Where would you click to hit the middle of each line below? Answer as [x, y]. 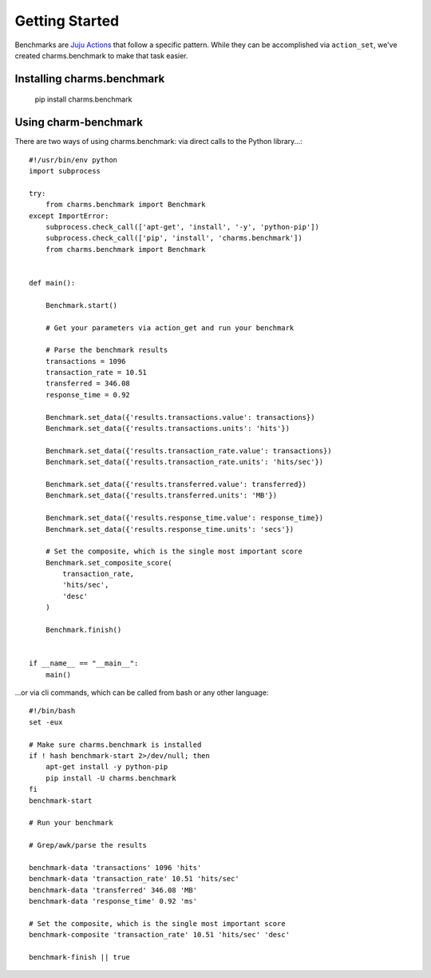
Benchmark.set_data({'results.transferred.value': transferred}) [176, 484]
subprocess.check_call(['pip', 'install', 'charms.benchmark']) [174, 238]
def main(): [52, 283]
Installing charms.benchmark [90, 79]
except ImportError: [69, 216]
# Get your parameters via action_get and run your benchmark [170, 327]
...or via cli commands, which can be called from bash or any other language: [142, 693]
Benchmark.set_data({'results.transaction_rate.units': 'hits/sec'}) [184, 462]
